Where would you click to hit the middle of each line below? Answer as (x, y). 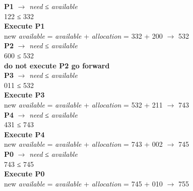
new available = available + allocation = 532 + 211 (83, 104)
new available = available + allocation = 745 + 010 (83, 183)
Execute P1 (24, 26)
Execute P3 (24, 95)
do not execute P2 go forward (57, 65)
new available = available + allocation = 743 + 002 (83, 144)
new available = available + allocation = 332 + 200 (83, 35)
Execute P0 (24, 174)
